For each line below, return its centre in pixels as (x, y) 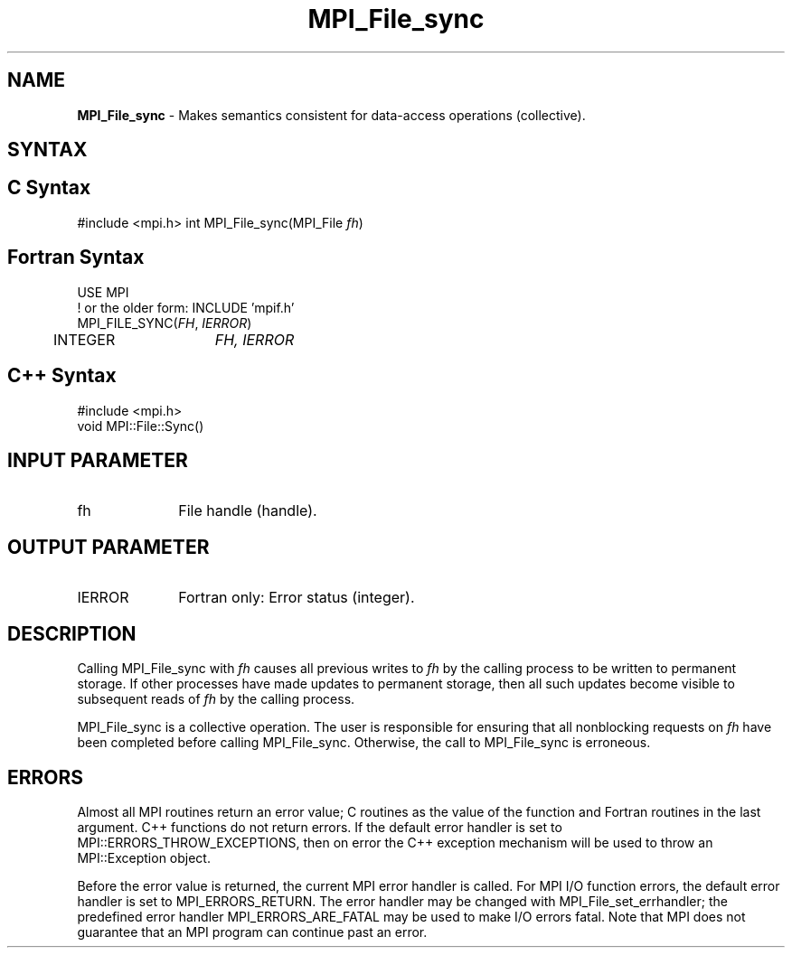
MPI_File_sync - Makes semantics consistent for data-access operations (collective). (331, 115)
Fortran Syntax (76, 257)
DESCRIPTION (72, 633)
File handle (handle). (248, 511)
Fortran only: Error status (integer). (297, 598)
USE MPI (103, 292)
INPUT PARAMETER (98, 460)
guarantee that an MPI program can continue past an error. (252, 932)
